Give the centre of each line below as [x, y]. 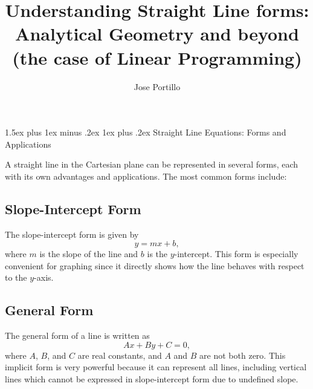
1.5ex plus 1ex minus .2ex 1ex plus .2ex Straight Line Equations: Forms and [146, 132]
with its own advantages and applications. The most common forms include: [146, 176]
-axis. [44, 277]
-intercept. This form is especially [236, 254]
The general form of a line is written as [77, 335]
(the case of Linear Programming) [157, 57]
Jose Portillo [157, 86]
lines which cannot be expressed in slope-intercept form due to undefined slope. [152, 379]
